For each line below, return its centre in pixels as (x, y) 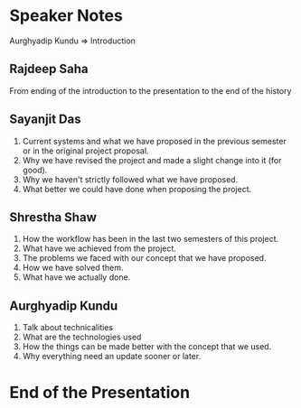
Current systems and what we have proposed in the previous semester (154, 141)
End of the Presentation (100, 393)
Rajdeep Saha (49, 69)
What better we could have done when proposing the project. (136, 189)
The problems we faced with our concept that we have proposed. (144, 258)
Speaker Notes (66, 16)
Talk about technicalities (68, 328)
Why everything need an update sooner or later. (112, 357)
